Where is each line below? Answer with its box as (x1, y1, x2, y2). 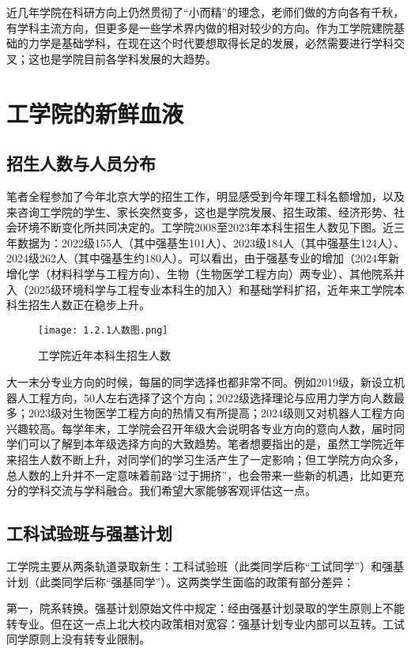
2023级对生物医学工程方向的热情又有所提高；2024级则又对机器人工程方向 (28, 405, 405, 421)
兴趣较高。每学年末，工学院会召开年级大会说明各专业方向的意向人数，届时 (6, 420, 394, 436)
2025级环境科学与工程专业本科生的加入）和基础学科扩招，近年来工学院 (28, 281, 394, 297)
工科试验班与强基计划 (6, 521, 172, 545)
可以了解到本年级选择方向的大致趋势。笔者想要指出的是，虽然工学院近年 (28, 435, 405, 452)
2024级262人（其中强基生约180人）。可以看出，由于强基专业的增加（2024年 (6, 250, 388, 266)
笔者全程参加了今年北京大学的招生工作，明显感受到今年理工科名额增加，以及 (6, 187, 405, 204)
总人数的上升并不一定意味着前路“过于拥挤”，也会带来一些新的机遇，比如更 (6, 466, 394, 483)
